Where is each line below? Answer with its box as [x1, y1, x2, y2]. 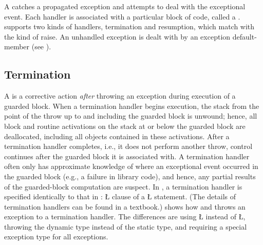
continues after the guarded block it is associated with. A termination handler [4, 150, 250, 161]
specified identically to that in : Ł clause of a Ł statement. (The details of [4, 191, 236, 202]
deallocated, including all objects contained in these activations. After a [4, 130, 230, 141]
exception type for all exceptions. [4, 231, 108, 242]
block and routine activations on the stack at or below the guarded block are [4, 120, 246, 131]
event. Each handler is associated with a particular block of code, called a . [4, 11, 240, 22]
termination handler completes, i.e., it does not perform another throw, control [4, 141, 253, 152]
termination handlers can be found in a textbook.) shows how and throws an [4, 201, 246, 212]
